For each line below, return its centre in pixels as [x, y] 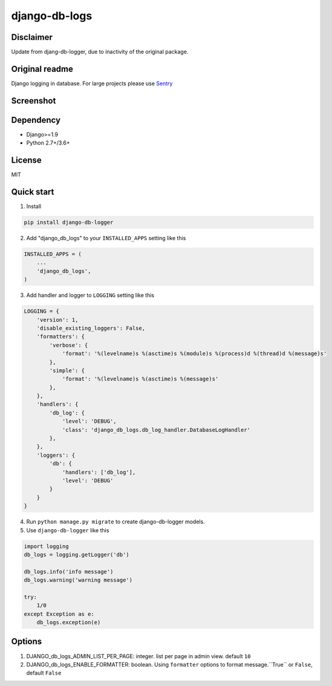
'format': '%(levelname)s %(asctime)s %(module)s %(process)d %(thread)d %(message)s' [194, 354]
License [26, 160]
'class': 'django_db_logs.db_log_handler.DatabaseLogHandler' [156, 430]
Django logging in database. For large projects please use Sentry [92, 83]
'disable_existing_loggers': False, [91, 328]
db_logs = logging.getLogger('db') [76, 554]
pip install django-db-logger [69, 223]
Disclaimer [32, 37]
